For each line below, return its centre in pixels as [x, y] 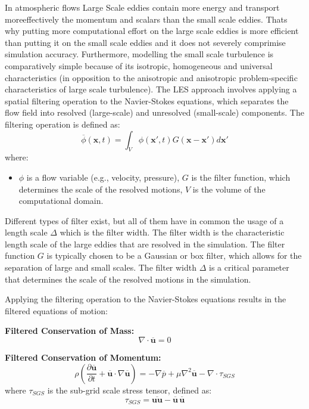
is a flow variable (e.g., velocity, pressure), [103, 177]
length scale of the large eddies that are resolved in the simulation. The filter [145, 244]
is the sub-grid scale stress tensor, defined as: [129, 390]
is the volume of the [229, 189]
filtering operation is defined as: [63, 124]
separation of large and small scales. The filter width [101, 267]
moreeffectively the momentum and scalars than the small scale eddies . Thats [146, 19]
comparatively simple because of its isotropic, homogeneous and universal [139, 65]
